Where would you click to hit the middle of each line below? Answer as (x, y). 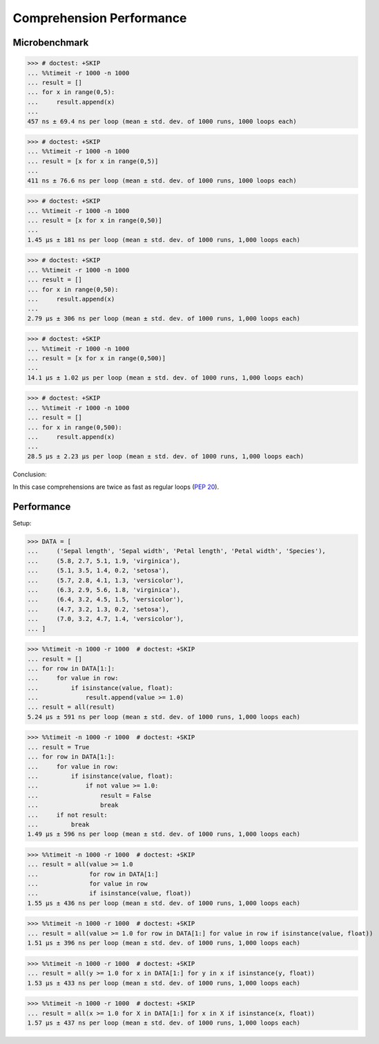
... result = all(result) (71, 707)
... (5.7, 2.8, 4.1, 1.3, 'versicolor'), (106, 580)
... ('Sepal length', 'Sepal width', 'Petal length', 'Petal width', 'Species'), (176, 551)
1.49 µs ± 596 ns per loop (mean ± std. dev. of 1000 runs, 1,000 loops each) (164, 834)
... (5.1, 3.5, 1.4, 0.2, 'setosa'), (98, 571)
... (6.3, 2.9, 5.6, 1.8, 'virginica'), (104, 590)
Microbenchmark (51, 43)
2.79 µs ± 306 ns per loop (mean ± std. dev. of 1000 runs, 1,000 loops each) (164, 318)
